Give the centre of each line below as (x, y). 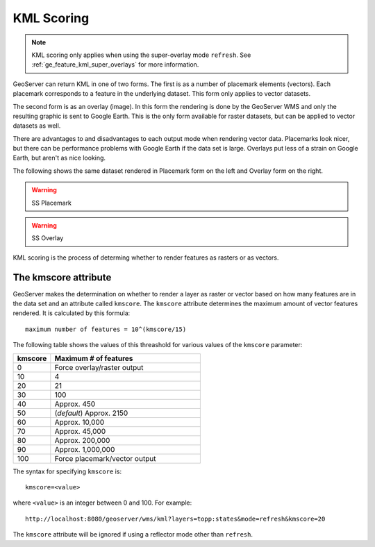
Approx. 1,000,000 (85, 449)
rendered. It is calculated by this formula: (72, 313)
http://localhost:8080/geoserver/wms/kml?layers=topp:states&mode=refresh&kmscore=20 (175, 519)
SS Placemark (52, 203)
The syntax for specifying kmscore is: (67, 471)
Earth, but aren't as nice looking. (59, 158)
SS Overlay (48, 238)
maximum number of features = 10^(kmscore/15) (106, 329)
